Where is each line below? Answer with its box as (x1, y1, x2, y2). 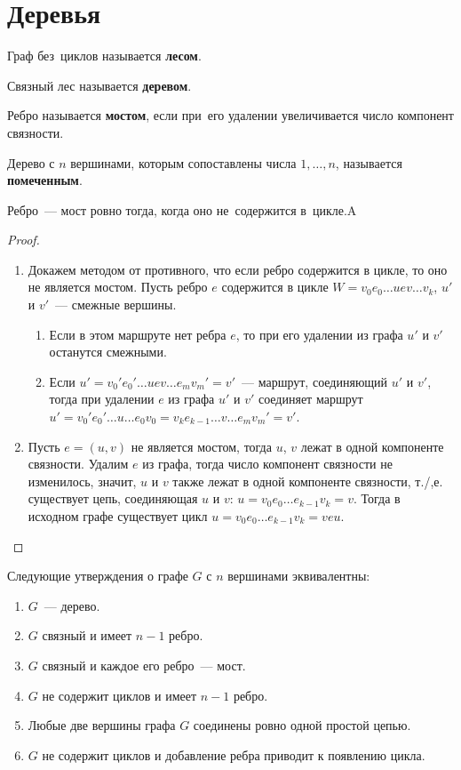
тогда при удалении (49, 389, 155, 408)
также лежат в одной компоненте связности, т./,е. (172, 471, 443, 490)
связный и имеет (42, 626, 132, 645)
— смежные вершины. (55, 295, 177, 314)
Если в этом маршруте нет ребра (49, 325, 227, 343)
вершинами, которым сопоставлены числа (70, 153, 297, 172)
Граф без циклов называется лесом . (7, 46, 202, 65)
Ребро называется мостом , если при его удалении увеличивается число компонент (7, 106, 454, 124)
